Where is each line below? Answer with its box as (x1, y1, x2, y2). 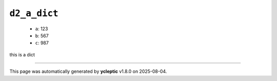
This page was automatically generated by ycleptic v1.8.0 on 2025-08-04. (9, 68, 167, 74)
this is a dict (9, 51, 35, 57)
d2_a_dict (9, 8, 58, 19)
